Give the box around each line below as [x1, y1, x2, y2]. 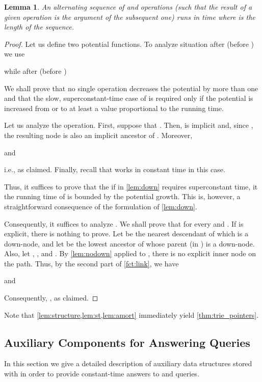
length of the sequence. [4, 21, 74, 32]
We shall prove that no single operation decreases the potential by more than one [4, 83, 258, 93]
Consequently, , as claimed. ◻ [4, 292, 98, 303]
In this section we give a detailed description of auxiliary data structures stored [4, 358, 252, 369]
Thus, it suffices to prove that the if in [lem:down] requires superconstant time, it [4, 181, 258, 192]
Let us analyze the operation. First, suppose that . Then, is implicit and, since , [4, 120, 253, 130]
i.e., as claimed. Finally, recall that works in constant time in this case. [4, 164, 225, 175]
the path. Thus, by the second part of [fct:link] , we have [4, 258, 179, 268]
